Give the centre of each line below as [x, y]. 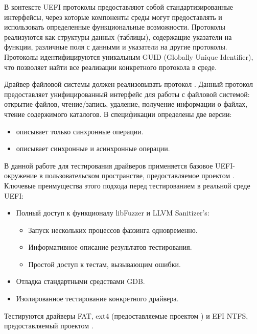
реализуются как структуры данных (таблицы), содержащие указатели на [118, 37]
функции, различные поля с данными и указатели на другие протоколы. [116, 47]
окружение [21, 175]
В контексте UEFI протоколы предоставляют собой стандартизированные [119, 7]
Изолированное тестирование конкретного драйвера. [97, 299]
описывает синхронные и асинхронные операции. [93, 148]
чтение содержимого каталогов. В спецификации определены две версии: [118, 114]
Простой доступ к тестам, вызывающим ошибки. [104, 264]
